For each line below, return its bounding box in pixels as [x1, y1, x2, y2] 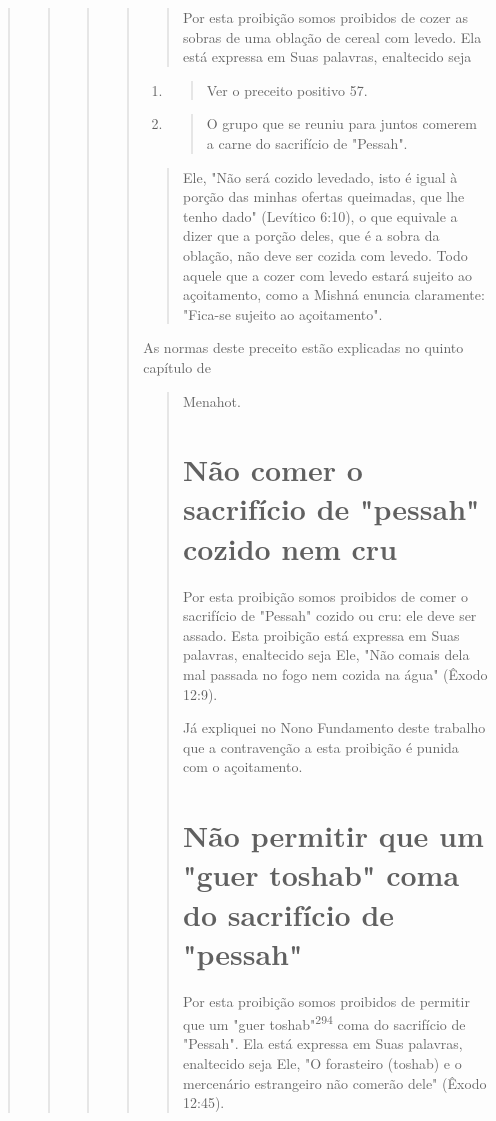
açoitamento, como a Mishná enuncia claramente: [182, 284, 485, 305]
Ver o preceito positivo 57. [206, 79, 368, 100]
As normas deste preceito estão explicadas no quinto [143, 337, 464, 358]
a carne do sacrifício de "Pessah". [206, 132, 408, 153]
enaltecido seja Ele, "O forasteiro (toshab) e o [182, 1053, 462, 1074]
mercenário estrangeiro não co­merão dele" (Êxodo [182, 1072, 487, 1093]
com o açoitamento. [182, 756, 303, 777]
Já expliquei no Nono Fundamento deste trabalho [182, 717, 486, 738]
